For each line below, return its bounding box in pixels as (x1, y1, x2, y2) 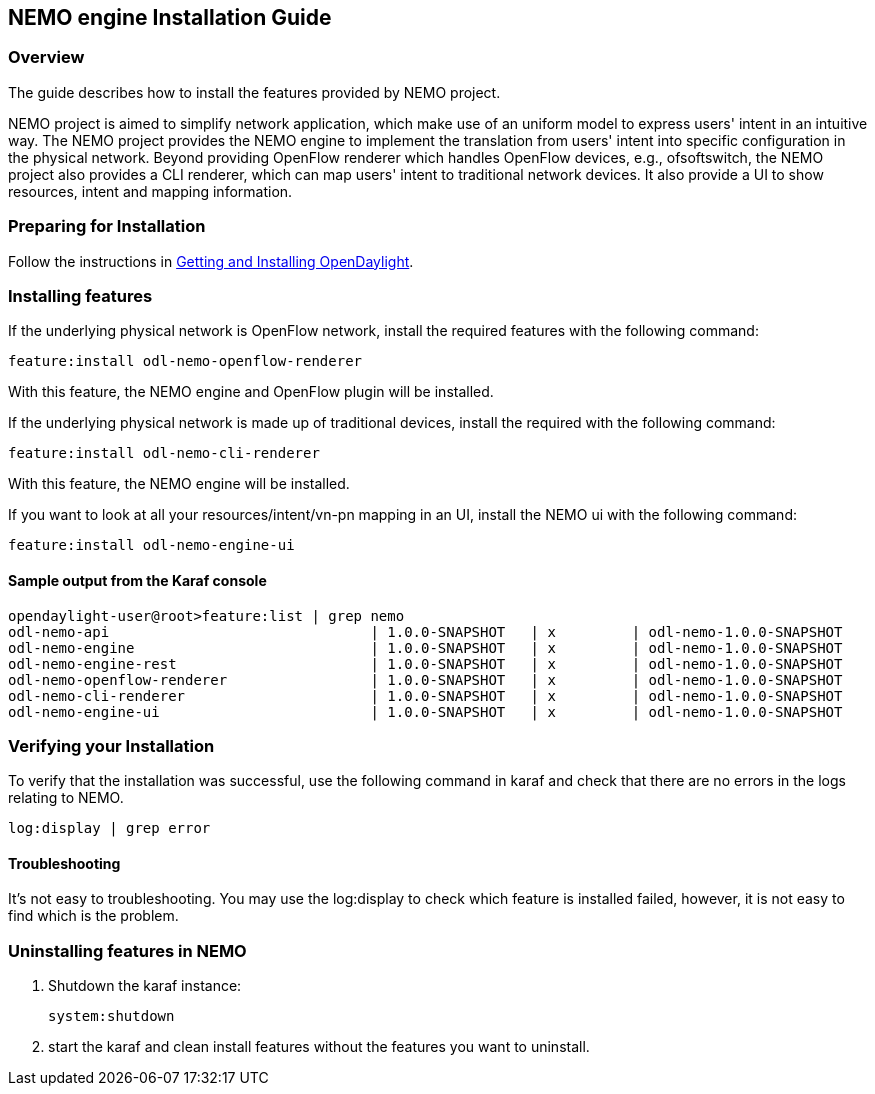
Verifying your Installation (8, 735, 215, 756)
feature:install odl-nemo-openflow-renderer (8, 353, 363, 370)
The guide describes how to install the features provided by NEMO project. (8, 83, 501, 101)
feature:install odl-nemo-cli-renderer (8, 445, 320, 462)
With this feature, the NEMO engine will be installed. (8, 475, 350, 493)
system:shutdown (48, 1008, 175, 1025)
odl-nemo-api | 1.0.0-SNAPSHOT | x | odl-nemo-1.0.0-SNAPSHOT (8, 623, 843, 640)
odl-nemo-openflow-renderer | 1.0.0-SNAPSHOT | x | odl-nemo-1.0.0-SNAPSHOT (8, 671, 843, 688)
